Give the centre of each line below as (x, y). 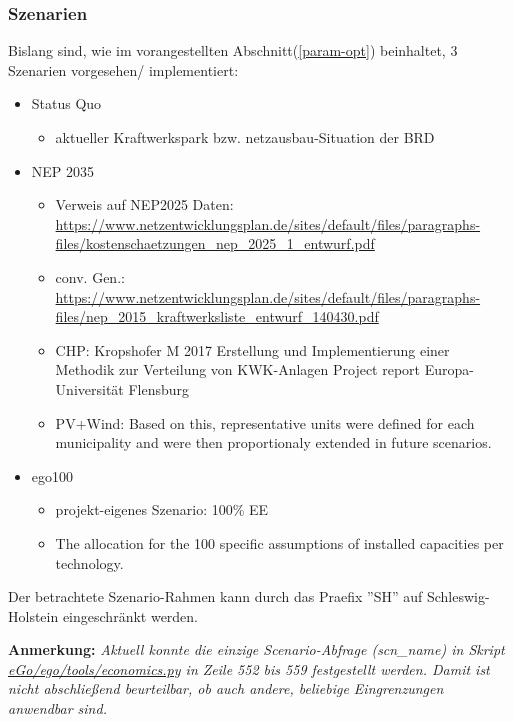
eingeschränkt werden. (130, 615)
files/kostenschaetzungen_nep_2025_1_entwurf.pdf (215, 243)
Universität (89, 388)
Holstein (33, 615)
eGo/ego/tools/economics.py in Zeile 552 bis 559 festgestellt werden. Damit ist (249, 668)
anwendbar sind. (57, 708)
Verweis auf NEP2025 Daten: (144, 204)
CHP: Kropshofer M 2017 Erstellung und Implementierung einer (252, 349)
